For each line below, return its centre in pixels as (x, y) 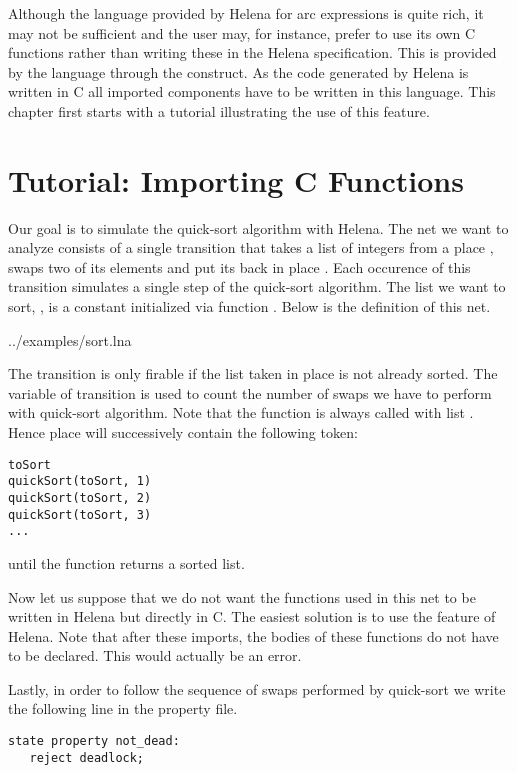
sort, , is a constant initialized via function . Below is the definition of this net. (249, 306)
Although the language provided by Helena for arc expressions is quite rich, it (246, 13)
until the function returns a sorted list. (126, 562)
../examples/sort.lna (70, 339)
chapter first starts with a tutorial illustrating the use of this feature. (219, 110)
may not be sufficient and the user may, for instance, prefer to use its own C (242, 32)
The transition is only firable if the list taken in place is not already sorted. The (253, 373)
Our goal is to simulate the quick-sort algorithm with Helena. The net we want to (258, 227)
